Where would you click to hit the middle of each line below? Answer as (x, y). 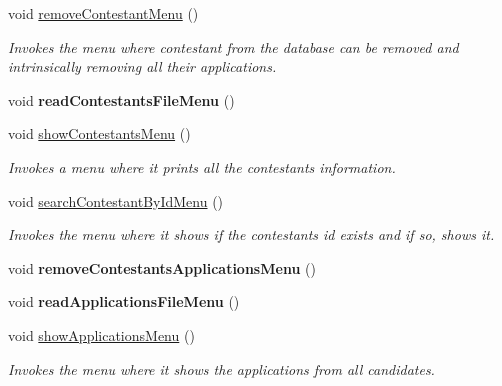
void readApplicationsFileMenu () (124, 301)
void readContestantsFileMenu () (121, 99)
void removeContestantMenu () (103, 13)
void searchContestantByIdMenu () (116, 200)
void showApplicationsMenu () (101, 334)
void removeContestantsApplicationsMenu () (162, 267)
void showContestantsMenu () (99, 133)
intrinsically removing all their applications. (142, 66)
